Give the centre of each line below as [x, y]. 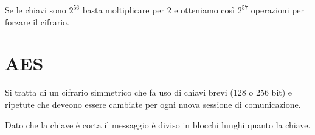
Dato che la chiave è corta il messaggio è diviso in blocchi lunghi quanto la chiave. [158, 124]
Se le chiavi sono [36, 10]
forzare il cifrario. [37, 21]
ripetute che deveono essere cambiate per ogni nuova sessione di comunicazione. [153, 104]
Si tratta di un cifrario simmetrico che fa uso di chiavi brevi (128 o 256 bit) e [149, 92]
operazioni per [278, 10]
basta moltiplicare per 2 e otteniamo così [158, 10]
